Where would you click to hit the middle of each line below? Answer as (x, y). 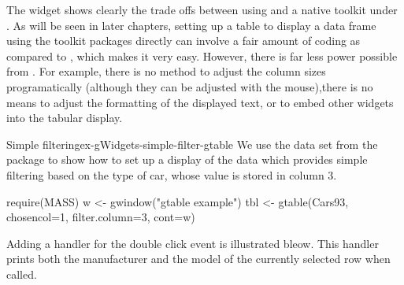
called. (22, 274)
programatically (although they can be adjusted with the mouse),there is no (190, 86)
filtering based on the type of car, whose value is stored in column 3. (172, 174)
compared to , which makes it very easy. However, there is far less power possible (202, 56)
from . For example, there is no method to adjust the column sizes (166, 71)
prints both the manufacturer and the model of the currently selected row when (198, 259)
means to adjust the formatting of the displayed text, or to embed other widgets (200, 102)
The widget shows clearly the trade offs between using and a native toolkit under (202, 9)
